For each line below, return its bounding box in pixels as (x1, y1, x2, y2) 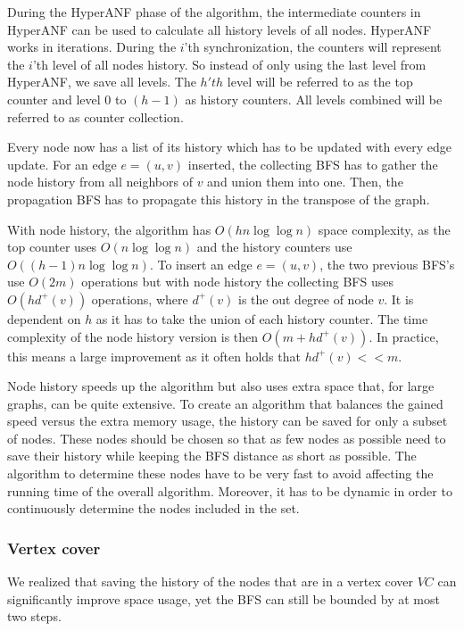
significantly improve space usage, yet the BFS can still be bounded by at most (7, 589, 440, 608)
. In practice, (369, 327, 439, 345)
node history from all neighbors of (7, 172, 193, 191)
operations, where (91, 289, 188, 308)
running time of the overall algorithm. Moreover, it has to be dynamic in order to (7, 481, 452, 500)
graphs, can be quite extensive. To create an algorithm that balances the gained (7, 394, 443, 412)
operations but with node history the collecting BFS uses (81, 272, 394, 291)
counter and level (7, 89, 101, 108)
